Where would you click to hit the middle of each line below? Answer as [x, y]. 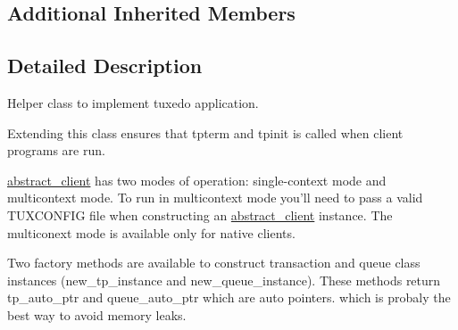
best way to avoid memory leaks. [97, 314]
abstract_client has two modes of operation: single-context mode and [197, 180]
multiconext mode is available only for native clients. [151, 232]
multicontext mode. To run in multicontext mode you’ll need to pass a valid [215, 198]
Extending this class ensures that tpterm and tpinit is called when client [205, 132]
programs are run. [56, 150]
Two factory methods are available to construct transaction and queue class [214, 263]
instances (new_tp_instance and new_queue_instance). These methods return [224, 280]
